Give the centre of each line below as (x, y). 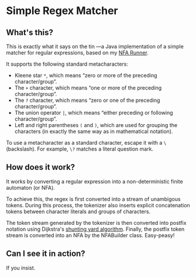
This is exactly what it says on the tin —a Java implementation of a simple (95, 46)
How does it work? (41, 167)
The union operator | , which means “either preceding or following (94, 113)
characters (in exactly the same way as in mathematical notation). (94, 131)
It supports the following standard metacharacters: (67, 64)
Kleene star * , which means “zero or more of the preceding (86, 75)
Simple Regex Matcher (62, 11)
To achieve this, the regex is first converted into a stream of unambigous (93, 199)
